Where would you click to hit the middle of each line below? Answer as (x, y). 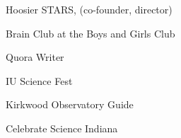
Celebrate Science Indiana (62, 128)
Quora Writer (35, 57)
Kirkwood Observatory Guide (70, 104)
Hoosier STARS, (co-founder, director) (89, 9)
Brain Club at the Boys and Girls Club (90, 33)
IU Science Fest (39, 80)
